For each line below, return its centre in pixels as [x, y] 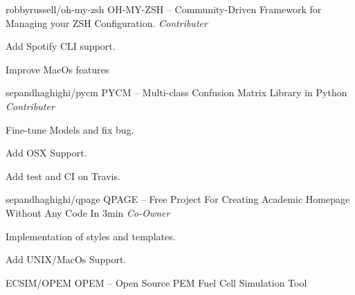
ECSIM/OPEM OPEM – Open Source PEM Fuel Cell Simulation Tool [156, 282]
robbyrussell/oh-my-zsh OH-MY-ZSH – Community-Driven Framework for [164, 9]
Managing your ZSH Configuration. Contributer [107, 23]
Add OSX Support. [46, 153]
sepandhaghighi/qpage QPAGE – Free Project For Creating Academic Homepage [178, 199]
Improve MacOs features [57, 69]
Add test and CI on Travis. [63, 176]
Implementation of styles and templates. [91, 236]
